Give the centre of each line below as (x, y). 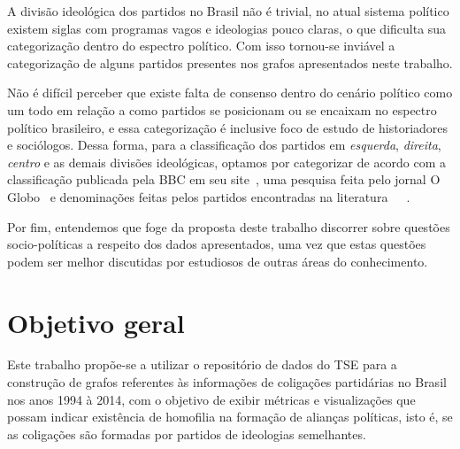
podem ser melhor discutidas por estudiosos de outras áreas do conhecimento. (218, 261)
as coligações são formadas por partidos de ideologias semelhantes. (187, 434)
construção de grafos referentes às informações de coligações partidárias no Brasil (227, 382)
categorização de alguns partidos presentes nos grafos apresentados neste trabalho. (230, 62)
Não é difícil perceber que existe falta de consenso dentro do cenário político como (230, 93)
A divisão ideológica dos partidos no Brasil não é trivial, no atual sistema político (228, 11)
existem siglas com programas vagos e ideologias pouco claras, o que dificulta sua (227, 28)
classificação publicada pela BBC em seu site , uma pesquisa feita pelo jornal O (224, 179)
